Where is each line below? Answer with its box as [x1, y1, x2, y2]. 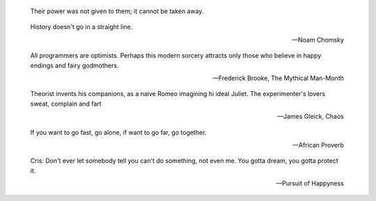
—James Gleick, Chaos [277, 112, 344, 121]
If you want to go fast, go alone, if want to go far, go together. [30, 128, 207, 136]
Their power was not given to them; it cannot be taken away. [30, 7, 204, 15]
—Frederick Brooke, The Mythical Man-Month [212, 74, 344, 82]
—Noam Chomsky [291, 35, 344, 44]
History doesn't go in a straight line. [30, 23, 133, 31]
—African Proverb [292, 140, 344, 149]
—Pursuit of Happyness [276, 179, 344, 188]
